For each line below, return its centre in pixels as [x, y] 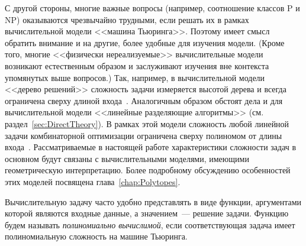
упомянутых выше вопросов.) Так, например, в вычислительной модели [135, 77]
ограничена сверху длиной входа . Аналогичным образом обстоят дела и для [144, 100]
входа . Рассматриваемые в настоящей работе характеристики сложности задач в [151, 147]
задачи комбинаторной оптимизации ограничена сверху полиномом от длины [144, 135]
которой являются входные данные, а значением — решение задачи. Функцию [147, 213]
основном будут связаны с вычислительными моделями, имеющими [127, 158]
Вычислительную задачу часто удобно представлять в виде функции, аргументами [153, 201]
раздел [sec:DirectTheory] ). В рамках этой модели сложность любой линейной [147, 123]
